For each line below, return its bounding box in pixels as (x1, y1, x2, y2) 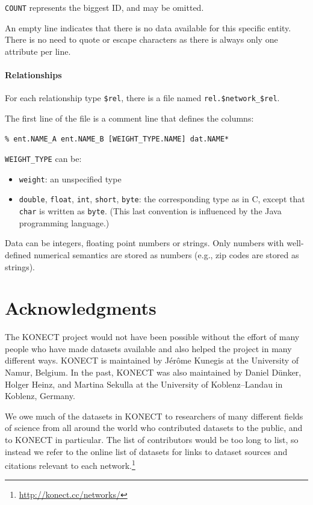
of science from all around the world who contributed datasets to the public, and (5, 421, 303, 434)
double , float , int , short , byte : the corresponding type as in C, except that (19, 193, 305, 205)
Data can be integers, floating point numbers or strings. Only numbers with (5, 237, 284, 249)
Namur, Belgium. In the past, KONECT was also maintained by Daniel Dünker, (5, 366, 302, 379)
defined (5, 248, 31, 261)
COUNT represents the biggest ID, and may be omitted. (5, 1, 204, 13)
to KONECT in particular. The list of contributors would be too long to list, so (5, 433, 299, 446)
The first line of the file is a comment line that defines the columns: (5, 111, 254, 124)
